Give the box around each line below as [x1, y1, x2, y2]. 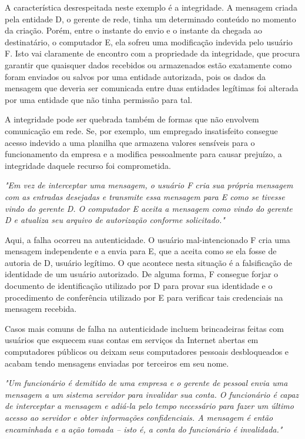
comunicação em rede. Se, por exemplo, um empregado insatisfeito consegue [5, 124, 278, 137]
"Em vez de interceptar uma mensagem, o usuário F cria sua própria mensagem [5, 179, 293, 191]
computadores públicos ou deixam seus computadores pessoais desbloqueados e [5, 345, 289, 358]
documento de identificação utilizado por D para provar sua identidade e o [5, 280, 273, 292]
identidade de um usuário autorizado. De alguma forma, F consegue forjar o [5, 268, 279, 280]
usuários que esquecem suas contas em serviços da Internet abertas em [5, 334, 259, 346]
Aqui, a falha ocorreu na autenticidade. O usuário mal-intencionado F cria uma [5, 233, 290, 245]
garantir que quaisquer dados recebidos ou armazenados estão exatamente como [5, 58, 292, 71]
